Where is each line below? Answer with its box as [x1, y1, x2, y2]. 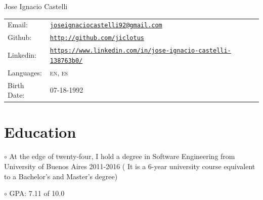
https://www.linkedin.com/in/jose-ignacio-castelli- [50, 47, 231, 55]
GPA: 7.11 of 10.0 [9, 188, 65, 198]
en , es [50, 67, 68, 77]
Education [4, 122, 76, 142]
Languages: [8, 67, 42, 77]
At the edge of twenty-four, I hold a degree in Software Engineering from [9, 151, 235, 162]
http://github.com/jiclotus [50, 34, 144, 42]
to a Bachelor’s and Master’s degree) [4, 171, 118, 181]
